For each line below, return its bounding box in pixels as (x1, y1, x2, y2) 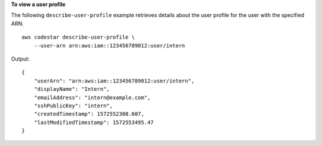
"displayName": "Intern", (33, 86, 110, 93)
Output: (11, 55, 30, 62)
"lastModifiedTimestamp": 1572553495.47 (33, 119, 154, 126)
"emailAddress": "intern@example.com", (33, 94, 151, 101)
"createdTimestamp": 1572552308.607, (33, 110, 144, 118)
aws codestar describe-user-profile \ (21, 34, 135, 41)
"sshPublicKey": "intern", (33, 102, 113, 109)
